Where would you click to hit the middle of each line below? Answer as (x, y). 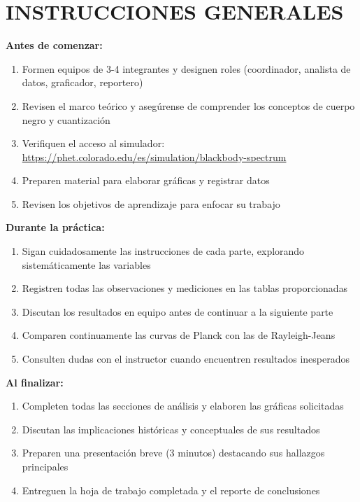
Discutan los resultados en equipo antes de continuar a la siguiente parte (178, 311)
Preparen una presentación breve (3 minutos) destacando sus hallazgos (173, 453)
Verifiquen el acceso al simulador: (93, 143)
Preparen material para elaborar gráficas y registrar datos (146, 180)
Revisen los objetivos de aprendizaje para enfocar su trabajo (151, 203)
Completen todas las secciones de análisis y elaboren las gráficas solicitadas (183, 406)
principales (45, 466)
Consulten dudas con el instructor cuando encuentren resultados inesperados (186, 359)
